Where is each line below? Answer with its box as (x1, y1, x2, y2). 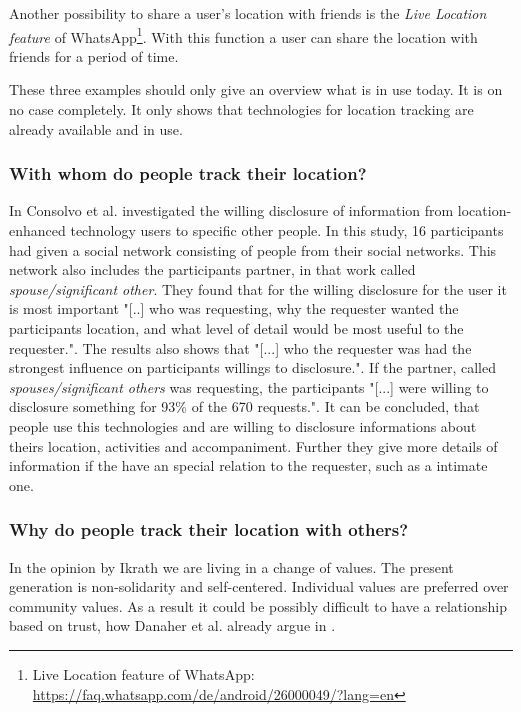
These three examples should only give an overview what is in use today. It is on (9, 79, 503, 100)
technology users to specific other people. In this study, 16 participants (70, 220, 504, 241)
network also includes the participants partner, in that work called (9, 259, 416, 280)
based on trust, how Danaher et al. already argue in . (9, 615, 336, 636)
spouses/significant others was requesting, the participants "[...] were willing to (9, 376, 489, 397)
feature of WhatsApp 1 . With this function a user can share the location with (9, 23, 478, 47)
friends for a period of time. (9, 45, 179, 66)
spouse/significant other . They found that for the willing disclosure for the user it (9, 278, 507, 299)
